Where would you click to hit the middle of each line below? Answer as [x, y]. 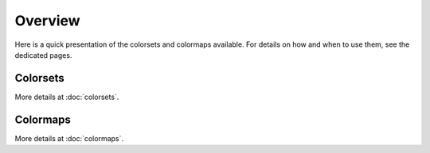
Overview [47, 21]
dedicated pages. [43, 55]
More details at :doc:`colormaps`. [69, 138]
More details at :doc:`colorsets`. [67, 97]
